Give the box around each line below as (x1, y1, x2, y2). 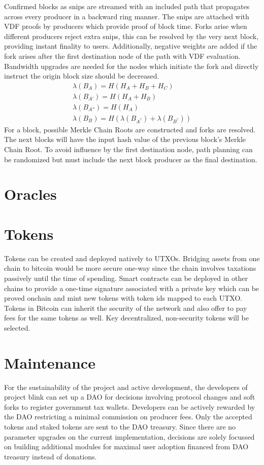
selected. (4, 322, 30, 333)
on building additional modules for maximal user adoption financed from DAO (4, 441, 249, 452)
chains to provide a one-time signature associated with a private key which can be (4, 282, 259, 293)
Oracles (4, 184, 57, 204)
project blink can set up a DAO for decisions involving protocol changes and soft (4, 391, 255, 402)
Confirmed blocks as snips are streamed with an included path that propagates (4, 1, 250, 11)
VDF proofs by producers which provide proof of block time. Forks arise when (4, 21, 247, 31)
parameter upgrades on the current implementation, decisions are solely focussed (4, 431, 255, 442)
